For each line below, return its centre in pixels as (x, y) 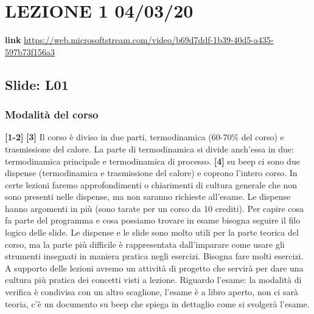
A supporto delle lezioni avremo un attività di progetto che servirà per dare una (154, 268)
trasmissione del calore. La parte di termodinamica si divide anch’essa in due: (149, 148)
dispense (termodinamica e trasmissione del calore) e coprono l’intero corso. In (151, 173)
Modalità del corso (52, 114)
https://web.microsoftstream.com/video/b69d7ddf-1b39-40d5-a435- (149, 40)
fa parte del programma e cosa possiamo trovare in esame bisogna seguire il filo (153, 220)
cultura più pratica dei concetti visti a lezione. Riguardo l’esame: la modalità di (153, 280)
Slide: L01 (37, 84)
